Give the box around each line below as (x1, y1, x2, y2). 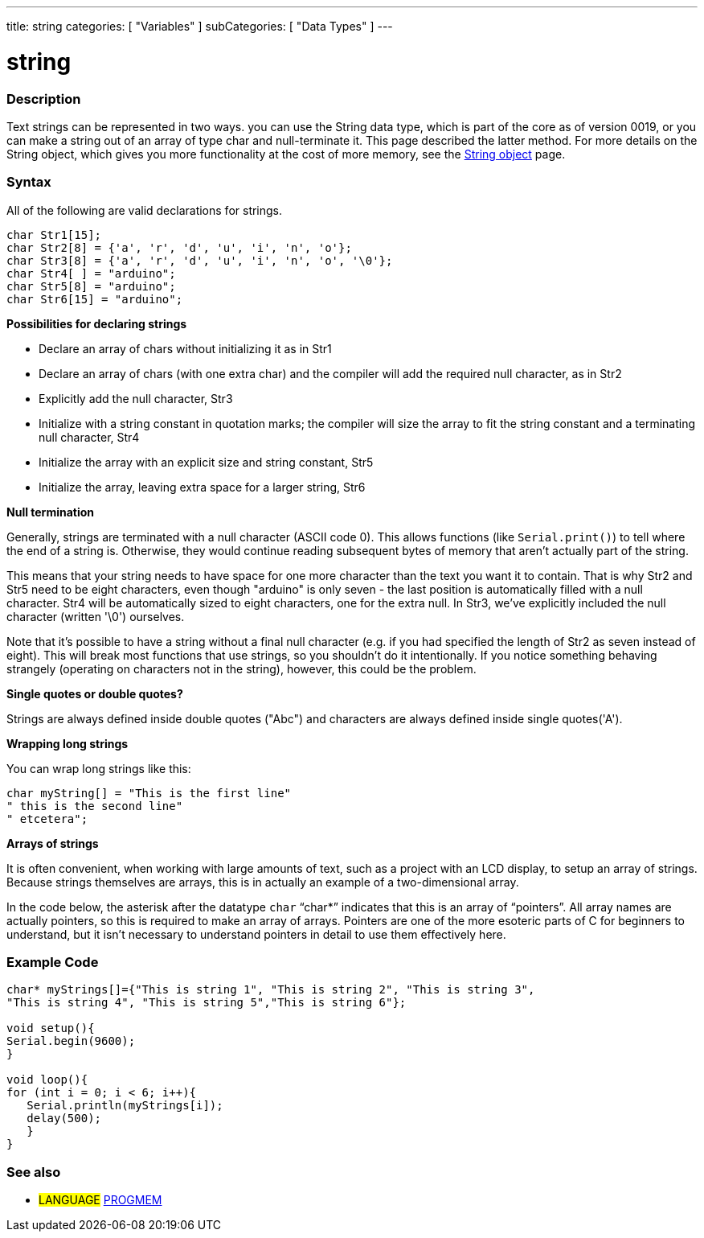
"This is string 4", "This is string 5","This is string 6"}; (6, 996, 407, 1010)
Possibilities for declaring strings (6, 316, 187, 331)
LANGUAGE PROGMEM (39, 1193, 162, 1207)
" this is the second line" (6, 799, 183, 812)
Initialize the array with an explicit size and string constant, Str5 (39, 454, 374, 469)
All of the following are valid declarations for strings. (6, 203, 283, 217)
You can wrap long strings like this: (6, 761, 191, 775)
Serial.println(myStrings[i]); (27, 1099, 223, 1113)
